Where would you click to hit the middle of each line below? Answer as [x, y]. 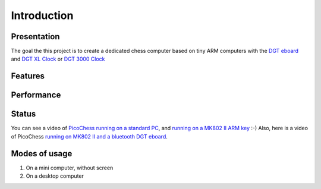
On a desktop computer [55, 176]
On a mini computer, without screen [70, 168]
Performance [36, 95]
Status [23, 114]
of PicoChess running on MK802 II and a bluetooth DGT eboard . [89, 136]
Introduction [42, 15]
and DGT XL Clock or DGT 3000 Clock [58, 59]
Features [28, 76]
